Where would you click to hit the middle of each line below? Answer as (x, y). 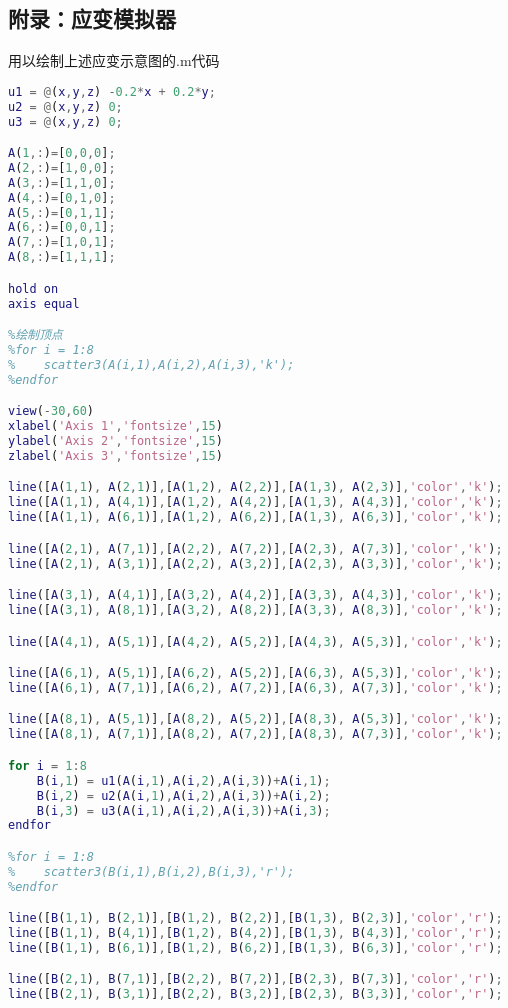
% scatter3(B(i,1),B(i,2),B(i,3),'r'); (151, 871)
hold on (33, 288)
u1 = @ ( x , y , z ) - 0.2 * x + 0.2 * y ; (112, 91)
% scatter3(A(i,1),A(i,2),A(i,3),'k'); (151, 364)
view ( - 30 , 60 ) (51, 411)
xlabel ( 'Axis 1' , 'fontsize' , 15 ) (115, 426)
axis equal (44, 303)
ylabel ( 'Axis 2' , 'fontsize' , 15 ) (115, 441)
